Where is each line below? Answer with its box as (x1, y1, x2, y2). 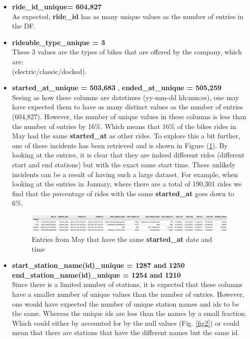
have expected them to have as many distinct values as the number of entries (12, 102, 243, 112)
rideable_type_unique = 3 (12, 37, 105, 47)
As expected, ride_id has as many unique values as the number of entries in (12, 11, 244, 21)
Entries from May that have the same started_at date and (31, 234, 212, 244)
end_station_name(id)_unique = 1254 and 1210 (12, 269, 181, 280)
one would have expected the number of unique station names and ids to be (12, 298, 239, 309)
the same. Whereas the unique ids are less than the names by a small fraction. (12, 308, 247, 318)
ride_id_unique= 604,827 (12, 1, 102, 11)
